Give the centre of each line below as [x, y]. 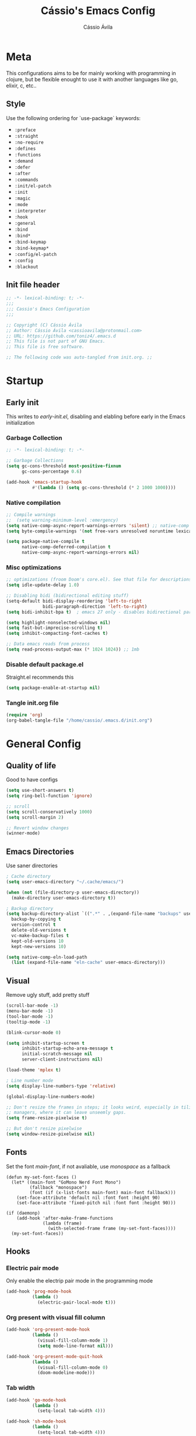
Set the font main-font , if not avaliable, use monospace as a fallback [88, 1166]
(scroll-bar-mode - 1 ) [32, 1006]
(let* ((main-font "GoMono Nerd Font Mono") [66, 1182]
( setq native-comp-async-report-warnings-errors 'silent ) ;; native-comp [98, 525]
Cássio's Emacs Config [98, 11]
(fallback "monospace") [58, 1187]
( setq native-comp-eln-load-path [47, 957]
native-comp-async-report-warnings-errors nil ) [80, 553]
